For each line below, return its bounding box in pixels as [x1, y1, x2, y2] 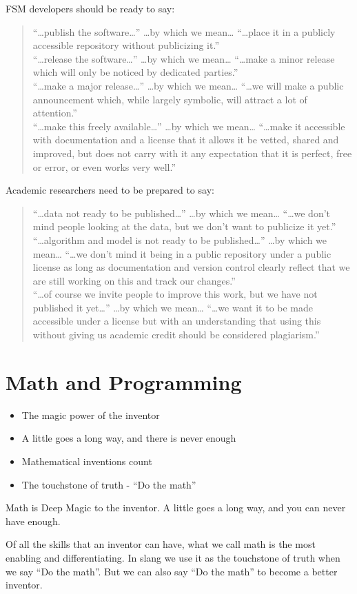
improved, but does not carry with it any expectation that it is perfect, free [32, 145, 352, 160]
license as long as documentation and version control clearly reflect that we [32, 260, 350, 274]
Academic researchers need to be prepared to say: [6, 183, 214, 197]
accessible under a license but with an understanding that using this [32, 314, 321, 328]
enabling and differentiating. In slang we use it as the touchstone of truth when [6, 550, 340, 564]
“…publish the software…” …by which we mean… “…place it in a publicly [32, 24, 336, 39]
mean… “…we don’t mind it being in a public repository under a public [32, 246, 331, 260]
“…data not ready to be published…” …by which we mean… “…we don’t [32, 205, 331, 220]
